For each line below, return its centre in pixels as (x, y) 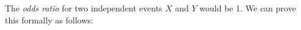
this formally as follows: (49, 19)
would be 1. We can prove (248, 8)
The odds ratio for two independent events (84, 8)
